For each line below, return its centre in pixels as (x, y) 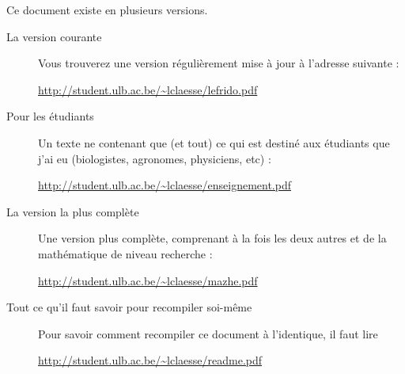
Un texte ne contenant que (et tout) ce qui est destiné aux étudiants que (214, 142)
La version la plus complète (73, 211)
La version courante (54, 36)
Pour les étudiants (50, 116)
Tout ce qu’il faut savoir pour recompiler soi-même (129, 307)
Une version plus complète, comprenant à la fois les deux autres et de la (212, 238)
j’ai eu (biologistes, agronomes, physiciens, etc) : (155, 158)
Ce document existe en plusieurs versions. (107, 10)
